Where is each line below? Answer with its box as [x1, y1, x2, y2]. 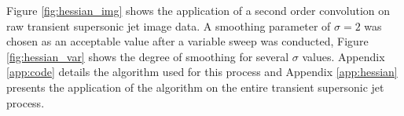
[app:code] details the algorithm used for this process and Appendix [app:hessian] [6, 63, 398, 80]
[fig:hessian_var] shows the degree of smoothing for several [6, 48, 289, 64]
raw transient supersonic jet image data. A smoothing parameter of [6, 17, 331, 34]
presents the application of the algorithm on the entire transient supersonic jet [6, 78, 384, 95]
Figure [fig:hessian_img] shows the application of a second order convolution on [6, 2, 391, 18]
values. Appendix [302, 48, 385, 64]
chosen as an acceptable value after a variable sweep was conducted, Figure [6, 33, 369, 49]
